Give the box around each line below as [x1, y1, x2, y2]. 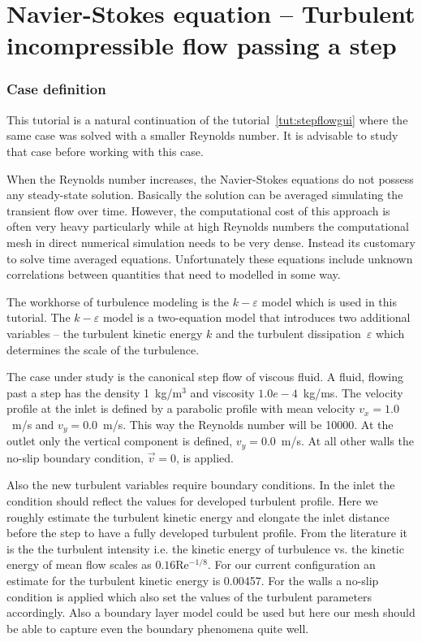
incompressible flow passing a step [6, 28, 397, 62]
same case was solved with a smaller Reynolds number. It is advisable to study [6, 127, 398, 144]
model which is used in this [261, 293, 398, 310]
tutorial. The [6, 309, 71, 326]
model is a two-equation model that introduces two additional [102, 309, 411, 326]
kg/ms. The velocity [303, 384, 403, 401]
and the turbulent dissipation [215, 324, 361, 341]
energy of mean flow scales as [6, 556, 152, 573]
